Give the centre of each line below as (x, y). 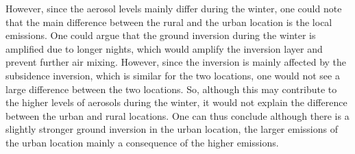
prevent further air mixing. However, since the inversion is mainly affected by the (176, 62)
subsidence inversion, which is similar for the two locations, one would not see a (173, 75)
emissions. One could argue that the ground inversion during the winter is (161, 35)
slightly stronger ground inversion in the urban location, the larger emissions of (172, 129)
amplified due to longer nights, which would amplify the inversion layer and (164, 48)
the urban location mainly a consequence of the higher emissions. (142, 142)
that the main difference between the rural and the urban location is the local (169, 22)
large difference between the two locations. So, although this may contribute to (171, 89)
